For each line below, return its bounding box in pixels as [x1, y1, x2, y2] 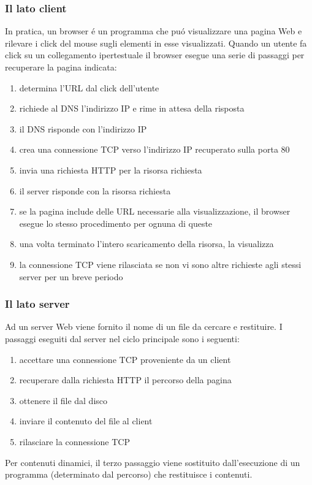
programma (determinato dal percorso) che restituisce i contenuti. [5, 468, 253, 481]
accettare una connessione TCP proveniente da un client [19, 353, 231, 365]
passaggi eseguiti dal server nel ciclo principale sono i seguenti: [5, 332, 240, 345]
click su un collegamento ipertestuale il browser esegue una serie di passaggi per [5, 48, 305, 61]
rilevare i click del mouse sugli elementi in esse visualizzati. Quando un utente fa [5, 36, 307, 49]
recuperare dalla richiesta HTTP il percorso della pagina [19, 373, 232, 386]
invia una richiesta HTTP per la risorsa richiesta [19, 163, 202, 176]
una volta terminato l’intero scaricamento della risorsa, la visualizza [19, 237, 274, 250]
